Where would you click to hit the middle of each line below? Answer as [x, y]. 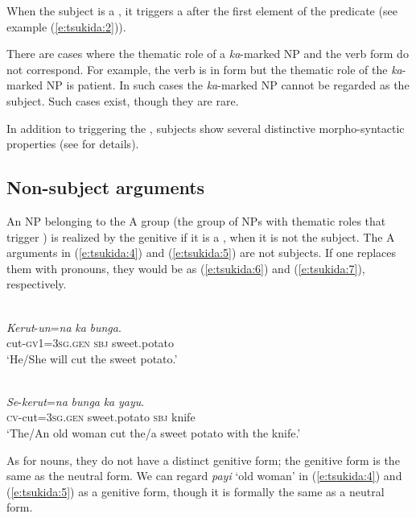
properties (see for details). [73, 144]
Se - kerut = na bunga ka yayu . [76, 401]
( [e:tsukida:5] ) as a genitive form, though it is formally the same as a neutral [196, 491]
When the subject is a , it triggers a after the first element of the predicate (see [202, 10]
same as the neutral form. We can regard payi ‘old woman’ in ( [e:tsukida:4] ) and [204, 476]
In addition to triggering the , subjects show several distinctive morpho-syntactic [206, 128]
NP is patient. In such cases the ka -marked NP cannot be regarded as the [228, 85]
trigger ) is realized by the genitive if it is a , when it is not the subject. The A [201, 236]
